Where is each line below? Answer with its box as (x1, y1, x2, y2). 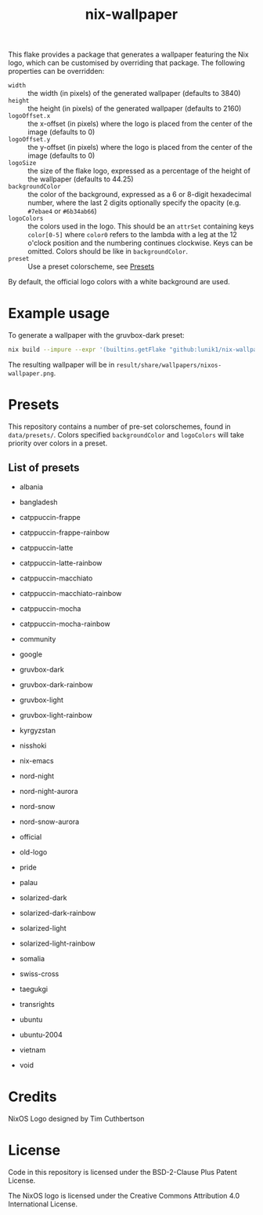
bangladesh (19, 497, 58, 507)
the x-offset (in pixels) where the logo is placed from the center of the (27, 119, 253, 129)
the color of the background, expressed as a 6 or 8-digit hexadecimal (27, 190, 252, 199)
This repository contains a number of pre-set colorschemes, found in (8, 422, 231, 431)
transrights (19, 999, 55, 1008)
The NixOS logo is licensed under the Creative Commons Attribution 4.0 (8, 1191, 240, 1200)
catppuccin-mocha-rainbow (19, 619, 111, 628)
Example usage (8, 305, 110, 323)
